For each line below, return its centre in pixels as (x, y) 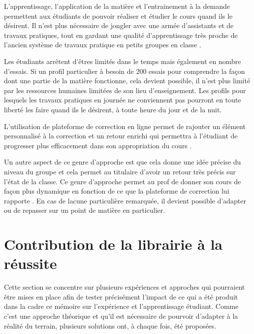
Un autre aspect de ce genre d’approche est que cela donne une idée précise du (123, 162)
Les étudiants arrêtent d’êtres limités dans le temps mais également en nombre (123, 61)
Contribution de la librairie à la (113, 244)
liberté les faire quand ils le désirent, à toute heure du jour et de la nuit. (113, 109)
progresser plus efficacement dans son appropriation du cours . (98, 145)
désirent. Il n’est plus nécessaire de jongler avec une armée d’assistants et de (119, 25)
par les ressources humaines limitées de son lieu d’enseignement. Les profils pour (125, 90)
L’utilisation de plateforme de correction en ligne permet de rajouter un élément (125, 126)
